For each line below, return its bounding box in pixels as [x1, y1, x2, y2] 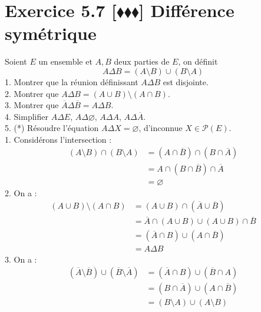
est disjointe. [163, 75, 209, 88]
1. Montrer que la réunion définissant [5, 75, 138, 88]
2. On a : [5, 186, 37, 199]
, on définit [178, 55, 218, 68]
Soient [5, 55, 27, 68]
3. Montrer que [5, 99, 59, 111]
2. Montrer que [5, 87, 59, 99]
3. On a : [5, 253, 37, 265]
